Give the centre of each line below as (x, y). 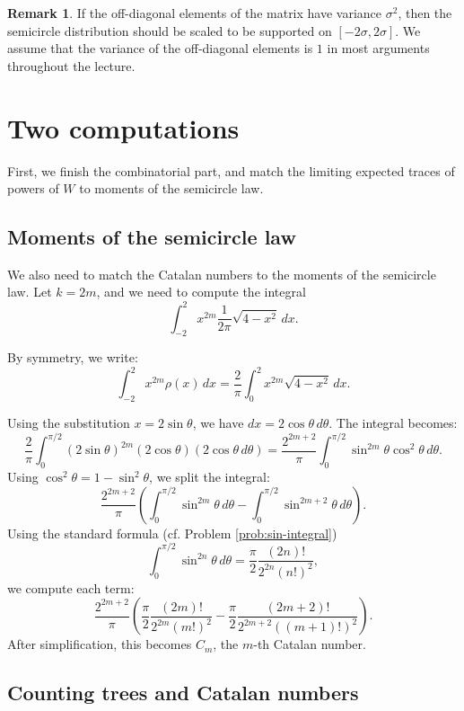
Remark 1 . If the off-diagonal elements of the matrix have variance (195, 13)
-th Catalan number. (310, 644)
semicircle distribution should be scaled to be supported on (170, 30)
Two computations (123, 127)
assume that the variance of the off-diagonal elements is (160, 48)
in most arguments (378, 48)
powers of (33, 188)
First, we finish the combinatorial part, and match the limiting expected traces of (231, 170)
